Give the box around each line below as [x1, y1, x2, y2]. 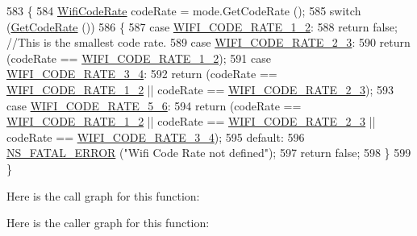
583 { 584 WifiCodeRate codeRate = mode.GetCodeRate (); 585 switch [6, 2, 361, 19]
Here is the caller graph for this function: [6, 214, 210, 231]
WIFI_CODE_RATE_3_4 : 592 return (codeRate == [6, 65, 277, 82]
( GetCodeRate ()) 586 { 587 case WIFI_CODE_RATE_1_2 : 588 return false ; [6, 18, 398, 35]
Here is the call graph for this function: [6, 187, 200, 204]
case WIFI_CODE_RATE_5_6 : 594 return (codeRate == [6, 97, 302, 114]
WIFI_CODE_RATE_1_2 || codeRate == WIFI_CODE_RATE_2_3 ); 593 [6, 81, 394, 97]
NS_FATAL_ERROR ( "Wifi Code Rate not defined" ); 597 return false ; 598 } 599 [6, 144, 411, 161]
